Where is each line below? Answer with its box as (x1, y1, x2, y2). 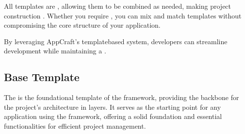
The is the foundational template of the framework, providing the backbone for (4, 92, 239, 102)
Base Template (4, 69, 80, 84)
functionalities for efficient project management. (4, 120, 146, 131)
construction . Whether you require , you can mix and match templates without (4, 10, 242, 20)
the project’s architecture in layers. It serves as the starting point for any (4, 101, 221, 112)
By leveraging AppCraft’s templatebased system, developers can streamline (4, 36, 228, 46)
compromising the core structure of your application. (4, 20, 161, 30)
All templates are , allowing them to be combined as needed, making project (4, 1, 231, 11)
